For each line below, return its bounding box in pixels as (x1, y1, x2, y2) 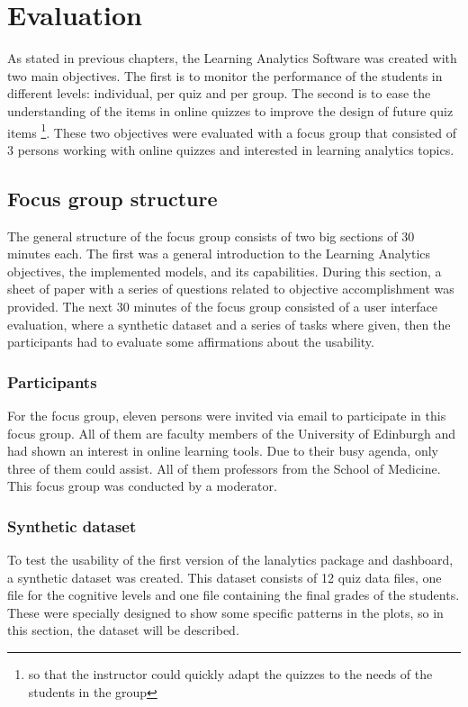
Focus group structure (7, 184, 218, 212)
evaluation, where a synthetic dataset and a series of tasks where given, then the (7, 314, 451, 333)
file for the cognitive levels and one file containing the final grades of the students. (7, 585, 460, 604)
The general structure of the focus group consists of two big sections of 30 (7, 226, 415, 245)
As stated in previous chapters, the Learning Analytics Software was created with (7, 49, 457, 68)
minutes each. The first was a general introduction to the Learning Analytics (7, 244, 431, 263)
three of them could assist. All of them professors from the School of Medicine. (7, 458, 441, 477)
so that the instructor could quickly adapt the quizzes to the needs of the (28, 665, 433, 684)
